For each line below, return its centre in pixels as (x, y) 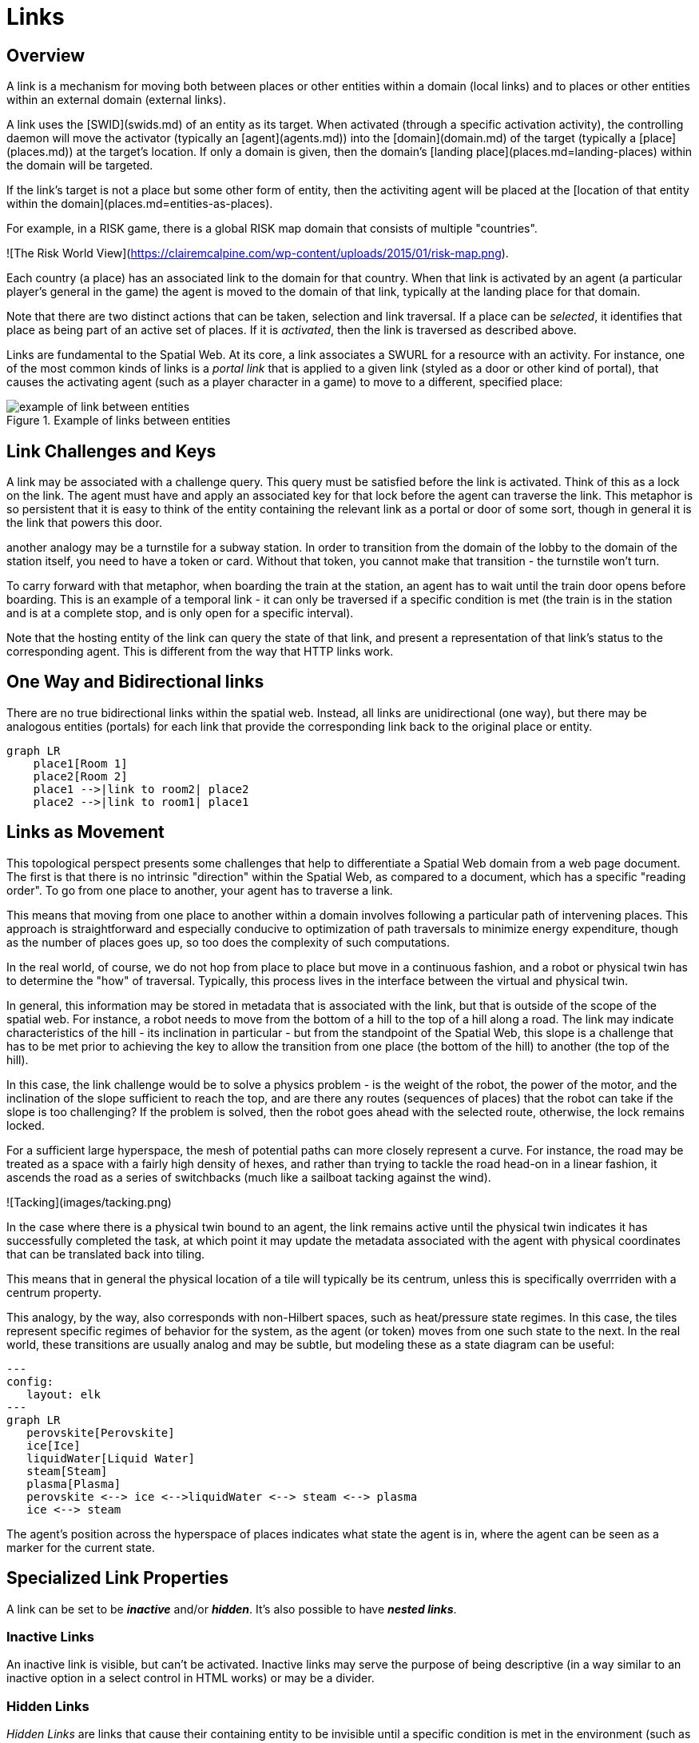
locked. (26, 1125)
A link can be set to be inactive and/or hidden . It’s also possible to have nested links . (232, 1609)
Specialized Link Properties (118, 1578)
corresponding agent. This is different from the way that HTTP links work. (200, 652)
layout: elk (64, 1394)
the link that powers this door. (84, 523)
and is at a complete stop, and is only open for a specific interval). (180, 613)
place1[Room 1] (80, 763)
